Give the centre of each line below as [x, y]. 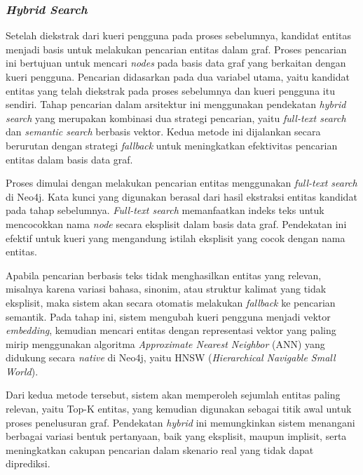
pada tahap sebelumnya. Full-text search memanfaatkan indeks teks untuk [165, 210]
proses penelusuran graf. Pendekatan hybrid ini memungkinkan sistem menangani [180, 422]
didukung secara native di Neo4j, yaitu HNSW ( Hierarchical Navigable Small [171, 357]
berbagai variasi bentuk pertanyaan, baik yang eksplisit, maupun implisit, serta [176, 436]
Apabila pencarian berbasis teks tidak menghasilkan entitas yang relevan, [164, 275]
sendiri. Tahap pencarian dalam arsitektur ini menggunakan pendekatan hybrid [176, 104]
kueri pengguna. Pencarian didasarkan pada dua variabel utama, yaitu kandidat [178, 76]
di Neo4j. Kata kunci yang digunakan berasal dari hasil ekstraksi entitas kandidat [181, 196]
